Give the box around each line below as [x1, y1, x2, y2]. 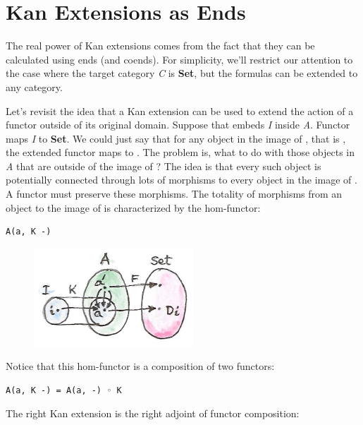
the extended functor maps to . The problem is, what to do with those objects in [6, 145, 355, 160]
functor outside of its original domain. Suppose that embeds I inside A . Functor [6, 117, 350, 132]
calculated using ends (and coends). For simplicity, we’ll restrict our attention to [6, 52, 353, 66]
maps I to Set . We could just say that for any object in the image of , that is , [6, 131, 346, 145]
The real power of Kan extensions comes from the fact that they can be [6, 38, 315, 53]
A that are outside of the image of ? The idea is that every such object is [6, 158, 321, 173]
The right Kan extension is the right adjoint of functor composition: [6, 406, 300, 421]
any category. [6, 79, 63, 94]
